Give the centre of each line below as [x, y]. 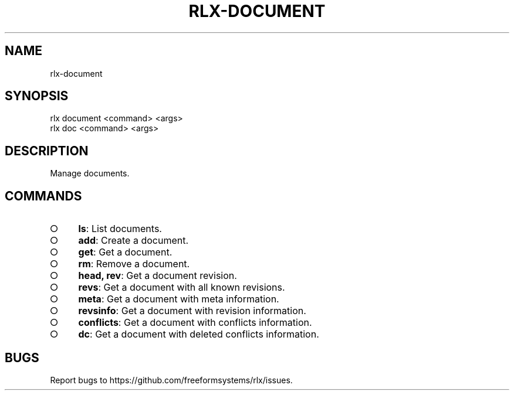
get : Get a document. [125, 252]
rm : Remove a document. [134, 264]
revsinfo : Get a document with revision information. [192, 311]
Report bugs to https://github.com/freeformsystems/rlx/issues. [171, 380]
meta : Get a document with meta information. [179, 299]
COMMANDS [43, 196]
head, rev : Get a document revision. [158, 276]
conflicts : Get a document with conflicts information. [195, 323]
